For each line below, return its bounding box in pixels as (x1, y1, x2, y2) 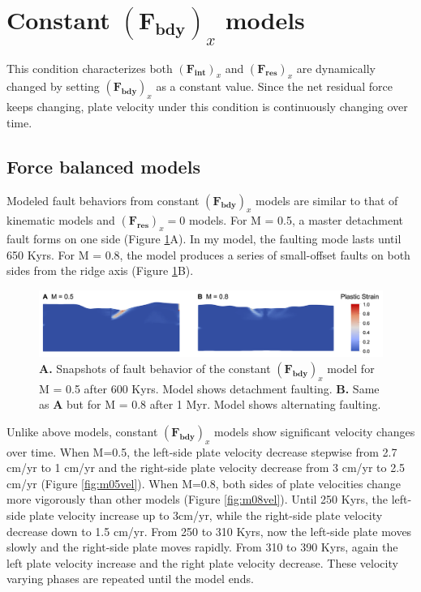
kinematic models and (6, 212, 115, 229)
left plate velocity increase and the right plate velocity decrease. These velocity (6, 554, 398, 571)
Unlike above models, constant (6, 423, 158, 440)
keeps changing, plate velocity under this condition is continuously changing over (6, 98, 408, 115)
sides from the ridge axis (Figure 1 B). (6, 262, 194, 279)
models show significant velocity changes (214, 423, 415, 440)
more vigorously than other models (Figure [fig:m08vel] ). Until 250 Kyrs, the (6, 491, 389, 508)
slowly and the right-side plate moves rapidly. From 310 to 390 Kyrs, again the (6, 538, 398, 556)
